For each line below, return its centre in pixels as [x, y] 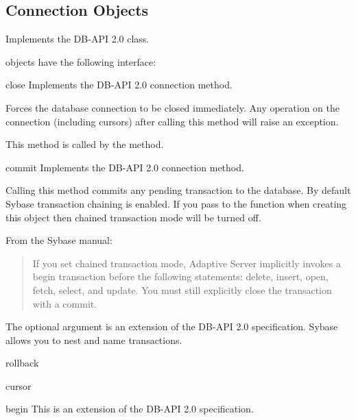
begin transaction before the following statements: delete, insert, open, [180, 276]
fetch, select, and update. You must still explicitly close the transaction [182, 289]
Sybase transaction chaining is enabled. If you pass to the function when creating [176, 203]
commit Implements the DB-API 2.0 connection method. [125, 167]
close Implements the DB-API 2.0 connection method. [119, 85]
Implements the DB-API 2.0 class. [78, 39]
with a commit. [65, 303]
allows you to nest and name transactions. [94, 339]
